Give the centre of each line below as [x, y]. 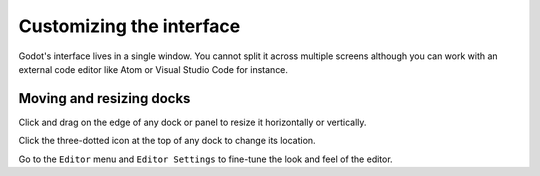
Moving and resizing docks [104, 98]
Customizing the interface [129, 26]
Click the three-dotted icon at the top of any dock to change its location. [167, 141]
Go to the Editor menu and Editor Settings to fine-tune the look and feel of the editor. [206, 159]
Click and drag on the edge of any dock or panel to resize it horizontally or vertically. [192, 122]
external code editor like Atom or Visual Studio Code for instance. [153, 69]
